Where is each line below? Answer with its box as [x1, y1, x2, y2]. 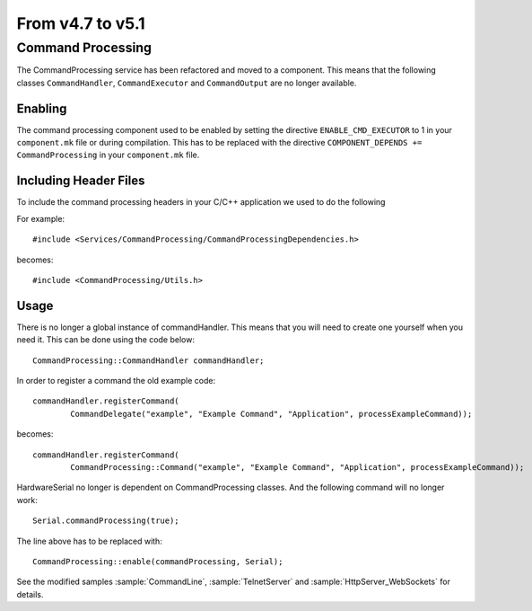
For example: [16, 213, 65, 224]
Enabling [16, 101, 67, 116]
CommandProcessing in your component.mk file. [16, 149, 200, 161]
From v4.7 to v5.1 [16, 13, 145, 33]
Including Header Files [16, 173, 145, 189]
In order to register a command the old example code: [16, 376, 215, 386]
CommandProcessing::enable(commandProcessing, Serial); [32, 556, 283, 566]
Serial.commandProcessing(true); [32, 516, 179, 526]
